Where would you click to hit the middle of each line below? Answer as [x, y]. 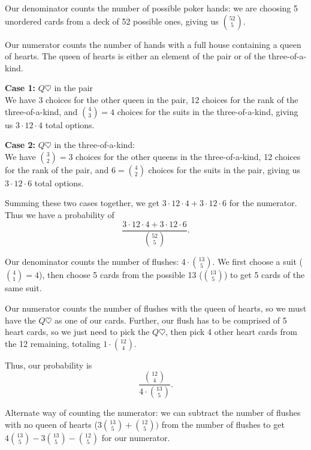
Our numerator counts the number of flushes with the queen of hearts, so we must [156, 308]
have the [20, 320]
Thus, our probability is [49, 365]
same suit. [23, 288]
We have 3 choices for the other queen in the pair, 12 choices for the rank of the [152, 99]
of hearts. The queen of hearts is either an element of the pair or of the [135, 56]
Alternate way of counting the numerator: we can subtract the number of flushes [153, 413]
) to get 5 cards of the [264, 275]
